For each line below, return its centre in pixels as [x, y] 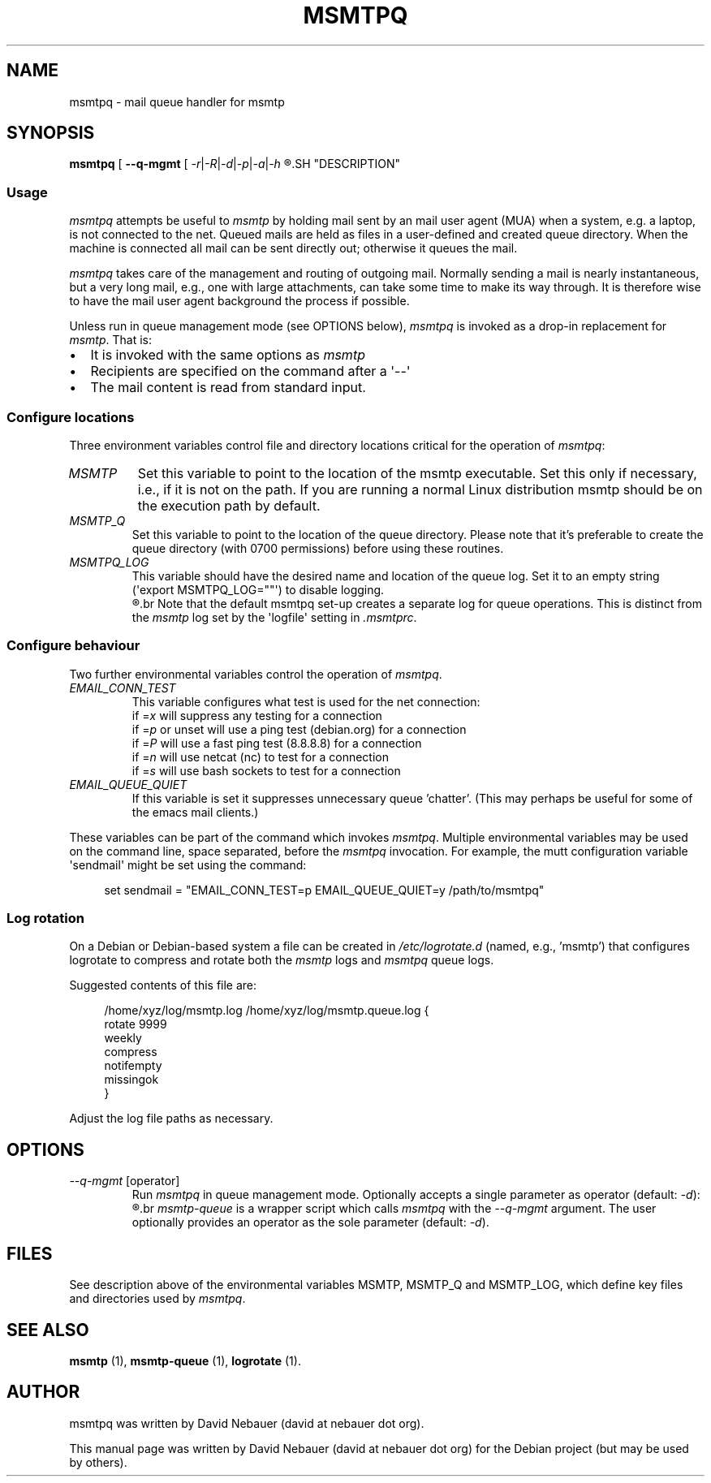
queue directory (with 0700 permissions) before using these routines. [318, 548]
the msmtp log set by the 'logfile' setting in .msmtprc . [274, 617]
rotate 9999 [136, 1024]
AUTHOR [43, 1392]
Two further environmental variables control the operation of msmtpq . [256, 674]
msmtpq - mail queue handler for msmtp [177, 101]
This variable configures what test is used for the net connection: [306, 701]
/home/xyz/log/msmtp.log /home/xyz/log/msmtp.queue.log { [267, 1011]
